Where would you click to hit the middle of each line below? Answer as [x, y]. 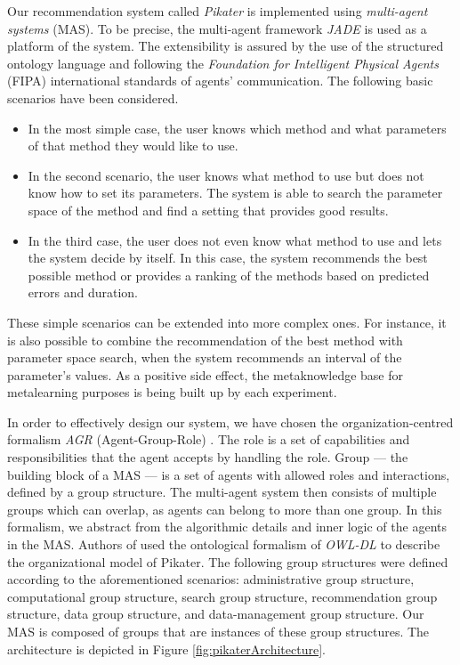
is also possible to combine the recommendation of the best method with [205, 340]
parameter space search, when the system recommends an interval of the [205, 357]
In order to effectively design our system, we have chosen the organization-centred [230, 422]
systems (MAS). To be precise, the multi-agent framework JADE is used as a [217, 28]
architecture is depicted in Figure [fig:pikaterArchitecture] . [166, 649]
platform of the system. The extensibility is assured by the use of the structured [226, 46]
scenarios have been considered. [93, 97]
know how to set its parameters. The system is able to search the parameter [235, 193]
